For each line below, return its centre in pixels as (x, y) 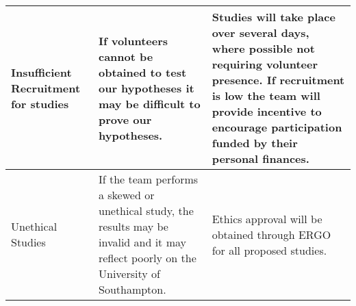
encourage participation (277, 127)
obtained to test (142, 72)
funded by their (255, 143)
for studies (40, 103)
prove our (125, 119)
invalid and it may (142, 242)
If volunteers (133, 40)
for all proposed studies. (269, 250)
